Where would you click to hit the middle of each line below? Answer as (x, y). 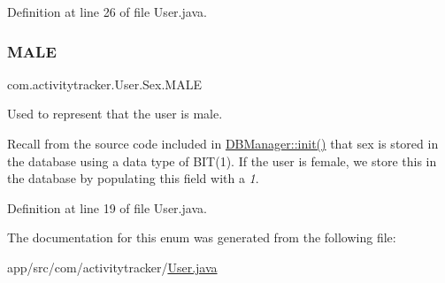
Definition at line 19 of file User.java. (107, 207)
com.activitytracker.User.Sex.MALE (104, 84)
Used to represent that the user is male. (115, 114)
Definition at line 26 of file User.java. (107, 11)
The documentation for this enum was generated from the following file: (202, 237)
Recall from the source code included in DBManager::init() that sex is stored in (223, 143)
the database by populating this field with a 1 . (133, 178)
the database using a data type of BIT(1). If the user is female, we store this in (222, 161)
